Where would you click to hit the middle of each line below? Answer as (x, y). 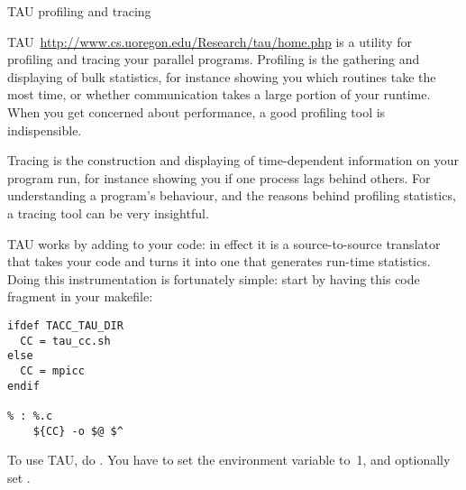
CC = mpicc (52, 370)
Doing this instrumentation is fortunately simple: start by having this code (214, 278)
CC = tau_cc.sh (65, 341)
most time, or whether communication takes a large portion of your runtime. (219, 94)
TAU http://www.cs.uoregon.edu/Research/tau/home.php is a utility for (210, 41)
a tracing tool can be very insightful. (108, 213)
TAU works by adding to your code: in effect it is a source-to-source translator (224, 243)
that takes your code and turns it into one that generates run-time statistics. (219, 261)
